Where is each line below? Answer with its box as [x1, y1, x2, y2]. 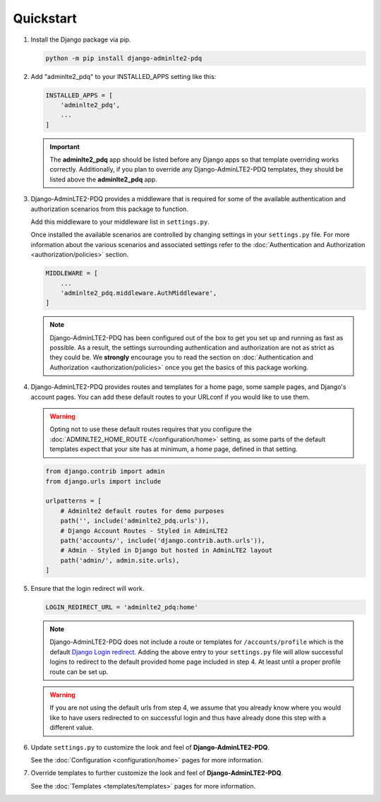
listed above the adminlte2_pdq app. [49, 175, 158, 184]
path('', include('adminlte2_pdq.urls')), [60, 517, 210, 525]
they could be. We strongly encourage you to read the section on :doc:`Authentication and [49, 353, 314, 361]
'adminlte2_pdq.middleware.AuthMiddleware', [60, 289, 217, 297]
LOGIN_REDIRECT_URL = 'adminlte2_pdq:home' [45, 604, 199, 611]
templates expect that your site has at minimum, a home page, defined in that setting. [49, 445, 298, 453]
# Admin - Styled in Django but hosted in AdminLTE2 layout [60, 546, 273, 554]
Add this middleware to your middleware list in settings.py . [30, 217, 210, 226]
